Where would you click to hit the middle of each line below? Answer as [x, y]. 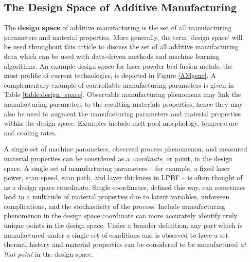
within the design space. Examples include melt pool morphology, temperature [121, 123]
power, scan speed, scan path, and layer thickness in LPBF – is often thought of [123, 178]
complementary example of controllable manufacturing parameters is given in [119, 84]
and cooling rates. [30, 132]
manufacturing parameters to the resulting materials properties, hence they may [124, 103]
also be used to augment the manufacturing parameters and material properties [123, 113]
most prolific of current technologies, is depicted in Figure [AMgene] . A [110, 75]
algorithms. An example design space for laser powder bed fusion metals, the [118, 65]
